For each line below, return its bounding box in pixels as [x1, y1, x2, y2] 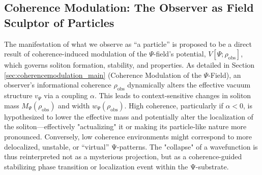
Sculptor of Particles [4, 14, 114, 30]
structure [4, 90, 33, 101]
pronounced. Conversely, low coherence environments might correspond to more [4, 131, 252, 141]
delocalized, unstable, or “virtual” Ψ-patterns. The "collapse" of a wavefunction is [4, 141, 258, 152]
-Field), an [208, 69, 241, 80]
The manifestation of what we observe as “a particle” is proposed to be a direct [4, 38, 252, 49]
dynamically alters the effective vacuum [127, 79, 251, 90]
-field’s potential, [153, 48, 206, 59]
